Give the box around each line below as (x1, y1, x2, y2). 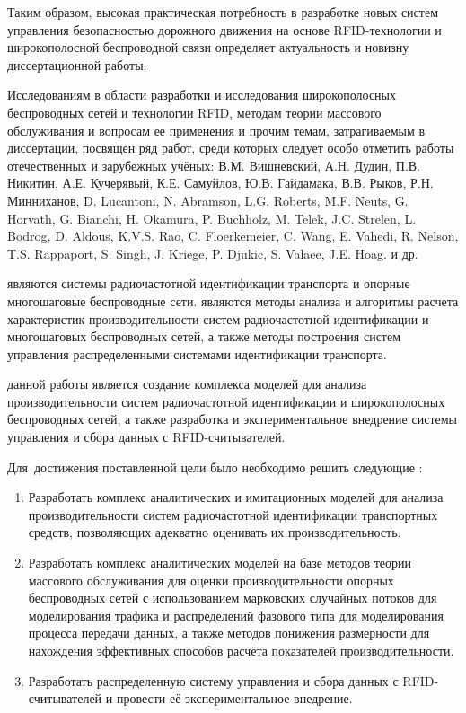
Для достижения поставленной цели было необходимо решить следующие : (7, 457, 423, 476)
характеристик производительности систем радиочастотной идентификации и (7, 309, 429, 328)
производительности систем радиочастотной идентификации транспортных (28, 505, 438, 524)
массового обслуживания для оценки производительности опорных (28, 570, 394, 589)
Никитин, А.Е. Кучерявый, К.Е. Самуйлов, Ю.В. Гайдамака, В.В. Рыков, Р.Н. (7, 173, 434, 192)
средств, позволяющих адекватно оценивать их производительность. (28, 523, 401, 541)
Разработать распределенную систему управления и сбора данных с (28, 671, 399, 690)
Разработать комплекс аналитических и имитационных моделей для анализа (28, 488, 444, 506)
